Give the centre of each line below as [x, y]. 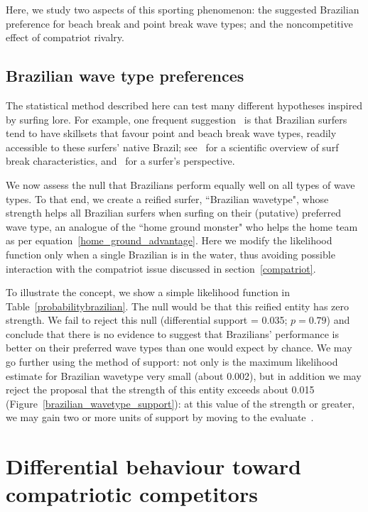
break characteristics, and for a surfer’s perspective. [120, 161]
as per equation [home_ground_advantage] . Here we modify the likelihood [169, 240]
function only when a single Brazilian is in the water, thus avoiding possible [171, 254]
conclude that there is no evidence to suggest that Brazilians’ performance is [172, 333]
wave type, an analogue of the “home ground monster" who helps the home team [182, 226]
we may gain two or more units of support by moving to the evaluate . [160, 417]
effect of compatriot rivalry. [65, 37]
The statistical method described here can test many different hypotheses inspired [184, 105]
